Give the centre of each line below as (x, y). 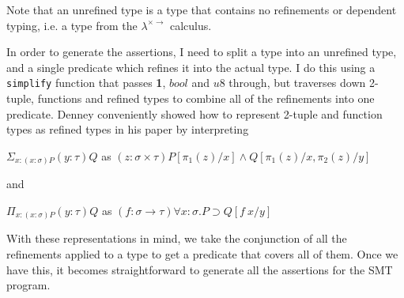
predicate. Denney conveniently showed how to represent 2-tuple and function (194, 113)
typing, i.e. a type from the (72, 25)
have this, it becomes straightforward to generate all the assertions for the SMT (200, 269)
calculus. (191, 25)
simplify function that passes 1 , (86, 83)
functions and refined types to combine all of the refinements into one (206, 98)
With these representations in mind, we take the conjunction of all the (177, 238)
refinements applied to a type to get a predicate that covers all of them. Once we (202, 254)
